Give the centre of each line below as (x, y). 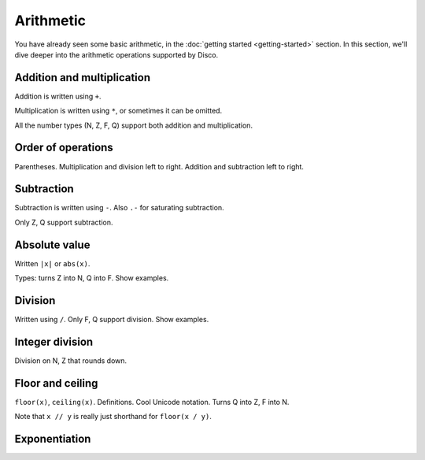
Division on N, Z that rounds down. (71, 360)
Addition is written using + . (58, 96)
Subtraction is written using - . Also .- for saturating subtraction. (119, 208)
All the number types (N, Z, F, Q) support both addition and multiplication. (134, 125)
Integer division (54, 341)
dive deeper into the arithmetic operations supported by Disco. (116, 54)
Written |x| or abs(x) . (52, 263)
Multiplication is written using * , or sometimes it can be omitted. (118, 111)
